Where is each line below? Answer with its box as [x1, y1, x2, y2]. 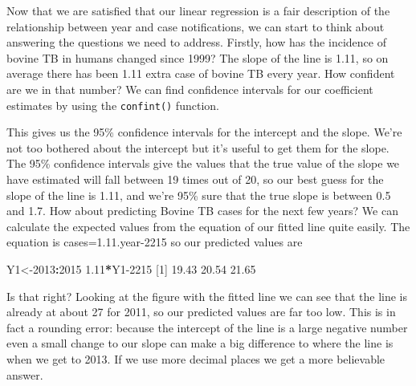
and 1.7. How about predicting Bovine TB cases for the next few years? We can [6, 202, 398, 219]
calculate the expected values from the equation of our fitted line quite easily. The [6, 217, 410, 234]
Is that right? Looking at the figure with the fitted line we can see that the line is [6, 287, 408, 304]
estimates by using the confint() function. [6, 96, 219, 113]
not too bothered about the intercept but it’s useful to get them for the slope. [6, 139, 389, 156]
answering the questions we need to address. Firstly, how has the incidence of [6, 34, 386, 51]
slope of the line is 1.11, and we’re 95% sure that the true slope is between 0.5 [6, 186, 391, 203]
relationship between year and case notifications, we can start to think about [6, 18, 385, 35]
